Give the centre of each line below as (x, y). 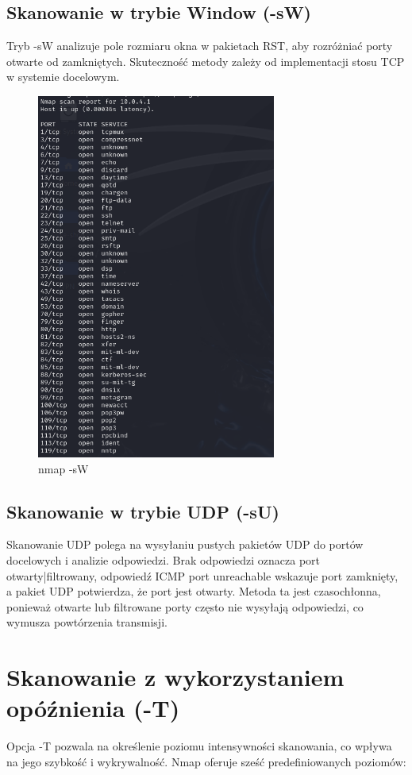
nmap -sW (64, 468)
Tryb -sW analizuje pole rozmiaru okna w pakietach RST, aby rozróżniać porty (200, 46)
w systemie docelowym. (63, 77)
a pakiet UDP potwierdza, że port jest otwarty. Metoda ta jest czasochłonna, (194, 591)
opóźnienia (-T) (93, 708)
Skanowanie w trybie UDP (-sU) (143, 511)
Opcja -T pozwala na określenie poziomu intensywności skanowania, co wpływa (199, 746)
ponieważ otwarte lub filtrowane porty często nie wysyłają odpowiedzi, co (185, 606)
